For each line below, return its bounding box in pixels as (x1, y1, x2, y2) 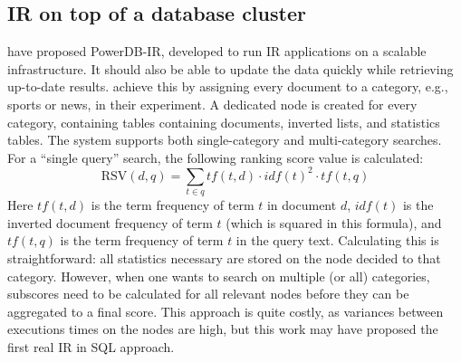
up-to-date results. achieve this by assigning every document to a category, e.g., (7, 77, 448, 96)
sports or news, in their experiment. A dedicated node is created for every (7, 94, 418, 113)
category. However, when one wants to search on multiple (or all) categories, (7, 266, 430, 285)
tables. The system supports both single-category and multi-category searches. (7, 130, 442, 149)
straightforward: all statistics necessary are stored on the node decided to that (7, 248, 441, 267)
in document (266, 195, 337, 214)
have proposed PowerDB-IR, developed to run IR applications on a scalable (7, 42, 427, 61)
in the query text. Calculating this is (235, 231, 439, 250)
